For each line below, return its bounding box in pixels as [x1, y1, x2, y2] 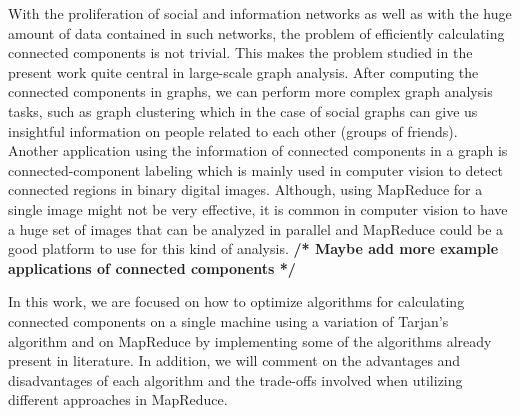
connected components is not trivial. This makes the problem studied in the [8, 42, 473, 63]
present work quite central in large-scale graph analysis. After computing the [8, 61, 479, 82]
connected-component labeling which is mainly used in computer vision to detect [8, 159, 503, 180]
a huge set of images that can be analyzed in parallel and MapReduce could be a [8, 218, 504, 239]
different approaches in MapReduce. [8, 389, 228, 410]
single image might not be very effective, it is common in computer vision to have [8, 198, 508, 219]
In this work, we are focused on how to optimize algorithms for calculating [8, 291, 465, 312]
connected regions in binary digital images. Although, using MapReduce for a [8, 179, 483, 200]
